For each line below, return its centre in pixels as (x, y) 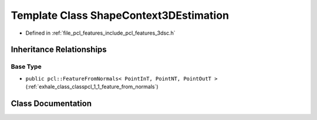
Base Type (26, 66)
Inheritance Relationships (59, 50)
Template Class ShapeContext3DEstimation (120, 15)
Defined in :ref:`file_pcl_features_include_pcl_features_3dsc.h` (100, 33)
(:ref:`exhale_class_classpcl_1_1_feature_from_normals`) (92, 87)
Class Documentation (51, 103)
